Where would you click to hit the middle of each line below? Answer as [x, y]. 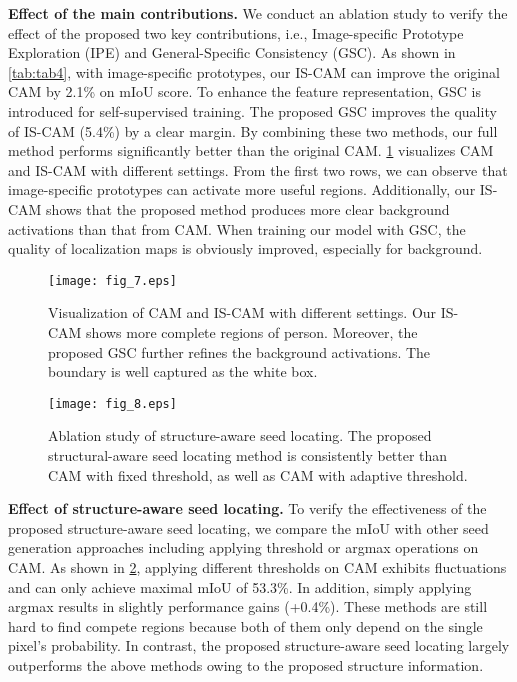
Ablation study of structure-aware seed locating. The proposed [240, 435]
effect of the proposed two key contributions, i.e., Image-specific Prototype [236, 32]
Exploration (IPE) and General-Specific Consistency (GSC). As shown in [232, 52]
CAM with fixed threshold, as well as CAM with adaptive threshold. [258, 474]
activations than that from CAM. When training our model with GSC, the [237, 228]
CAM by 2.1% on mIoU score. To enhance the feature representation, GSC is [244, 91]
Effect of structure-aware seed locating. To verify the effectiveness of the [247, 508]
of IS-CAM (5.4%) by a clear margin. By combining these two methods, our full [253, 130]
